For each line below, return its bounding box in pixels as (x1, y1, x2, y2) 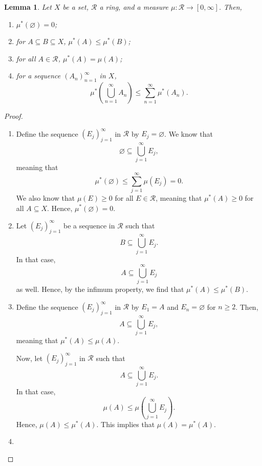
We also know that (16, 192, 75, 203)
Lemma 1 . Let (4, 2, 52, 12)
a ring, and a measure (99, 2, 168, 12)
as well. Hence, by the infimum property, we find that (16, 284, 184, 294)
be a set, (62, 2, 89, 12)
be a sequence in (63, 220, 115, 230)
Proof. (4, 111, 23, 121)
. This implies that (96, 418, 155, 429)
